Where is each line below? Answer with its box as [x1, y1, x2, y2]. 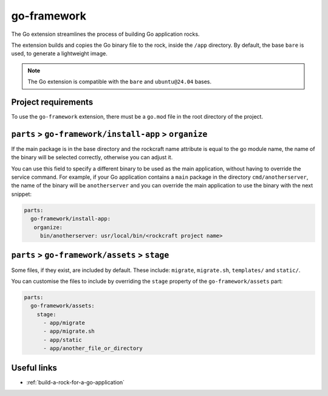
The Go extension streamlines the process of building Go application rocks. [11, 30, 200, 38]
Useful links [11, 363, 58, 373]
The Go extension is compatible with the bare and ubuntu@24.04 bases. [27, 78, 212, 85]
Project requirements [11, 97, 94, 107]
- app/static [43, 336, 82, 343]
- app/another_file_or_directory [43, 345, 143, 352]
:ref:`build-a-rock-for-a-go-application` [26, 378, 125, 386]
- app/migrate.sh [43, 328, 95, 335]
